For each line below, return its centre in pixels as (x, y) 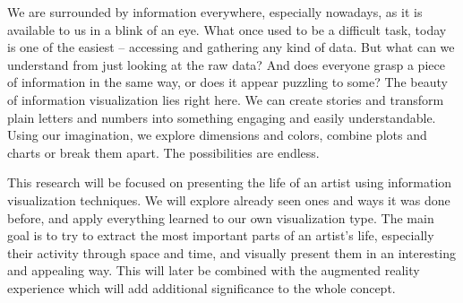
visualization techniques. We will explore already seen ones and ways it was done (229, 199)
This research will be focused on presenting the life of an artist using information (230, 182)
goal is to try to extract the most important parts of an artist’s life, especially (221, 235)
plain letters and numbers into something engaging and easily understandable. (222, 117)
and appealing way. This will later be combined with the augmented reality (214, 270)
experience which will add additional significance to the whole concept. (201, 287)
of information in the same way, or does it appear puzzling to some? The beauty (227, 82)
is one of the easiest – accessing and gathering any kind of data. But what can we (231, 47)
